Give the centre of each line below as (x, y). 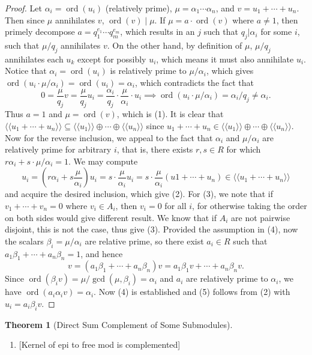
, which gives (230, 71)
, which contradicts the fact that (194, 82)
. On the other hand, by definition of (175, 45)
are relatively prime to (227, 278)
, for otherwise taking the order (250, 205)
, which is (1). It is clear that (170, 114)
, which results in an (157, 32)
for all (175, 205)
